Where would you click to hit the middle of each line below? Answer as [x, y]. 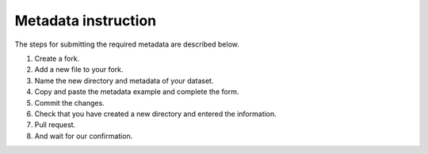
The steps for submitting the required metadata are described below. [127, 44]
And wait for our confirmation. [84, 136]
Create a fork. [57, 58]
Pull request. [55, 125]
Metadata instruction [86, 21]
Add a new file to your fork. [79, 69]
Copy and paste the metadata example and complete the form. [137, 92]
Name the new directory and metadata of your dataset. [124, 81]
